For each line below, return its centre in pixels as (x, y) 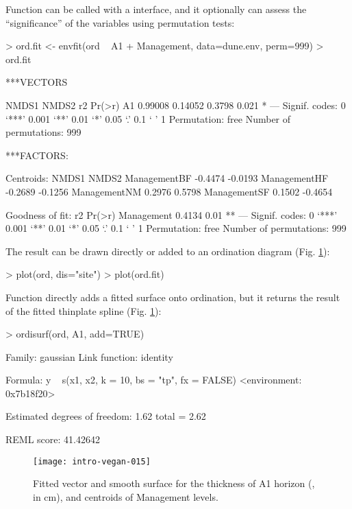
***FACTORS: (37, 155)
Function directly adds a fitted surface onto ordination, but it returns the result (173, 297)
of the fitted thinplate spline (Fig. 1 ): (84, 310)
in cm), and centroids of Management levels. (126, 496)
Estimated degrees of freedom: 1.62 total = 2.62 (106, 416)
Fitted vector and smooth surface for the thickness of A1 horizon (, (174, 483)
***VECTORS (37, 82)
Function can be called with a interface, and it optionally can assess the (156, 9)
